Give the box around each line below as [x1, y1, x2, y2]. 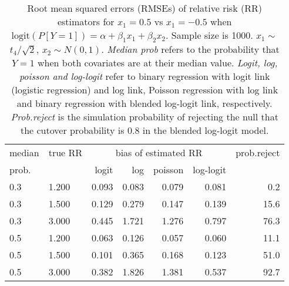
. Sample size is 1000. [166, 28, 253, 42]
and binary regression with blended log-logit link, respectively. [16, 96, 273, 110]
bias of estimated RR [115, 146, 203, 160]
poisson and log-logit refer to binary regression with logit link [19, 69, 270, 83]
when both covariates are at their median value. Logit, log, [38, 56, 278, 70]
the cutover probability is [20, 123, 125, 137]
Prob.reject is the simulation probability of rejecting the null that [11, 110, 278, 124]
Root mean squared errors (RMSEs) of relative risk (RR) [27, 1, 262, 15]
